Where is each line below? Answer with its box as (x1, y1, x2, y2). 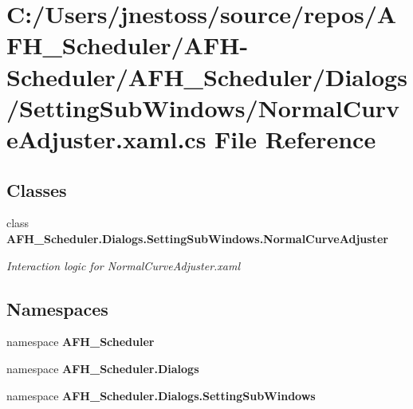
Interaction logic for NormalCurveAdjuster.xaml (6, 257, 241, 273)
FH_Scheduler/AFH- (6, 29, 249, 61)
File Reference (214, 122, 376, 155)
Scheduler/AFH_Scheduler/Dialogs (6, 60, 407, 92)
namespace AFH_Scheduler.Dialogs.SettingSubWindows (6, 387, 316, 403)
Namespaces (6, 296, 108, 321)
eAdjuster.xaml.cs (6, 122, 206, 155)
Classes (6, 177, 67, 202)
